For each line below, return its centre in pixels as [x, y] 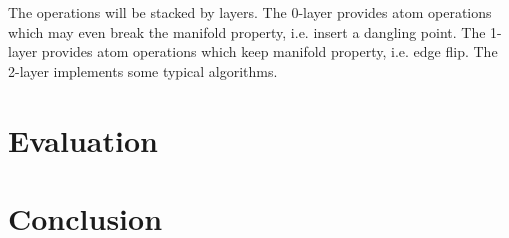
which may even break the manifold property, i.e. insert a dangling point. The [247, 31]
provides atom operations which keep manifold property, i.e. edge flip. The [269, 51]
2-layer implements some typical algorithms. [143, 70]
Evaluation [83, 139]
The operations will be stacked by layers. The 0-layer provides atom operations [250, 12]
